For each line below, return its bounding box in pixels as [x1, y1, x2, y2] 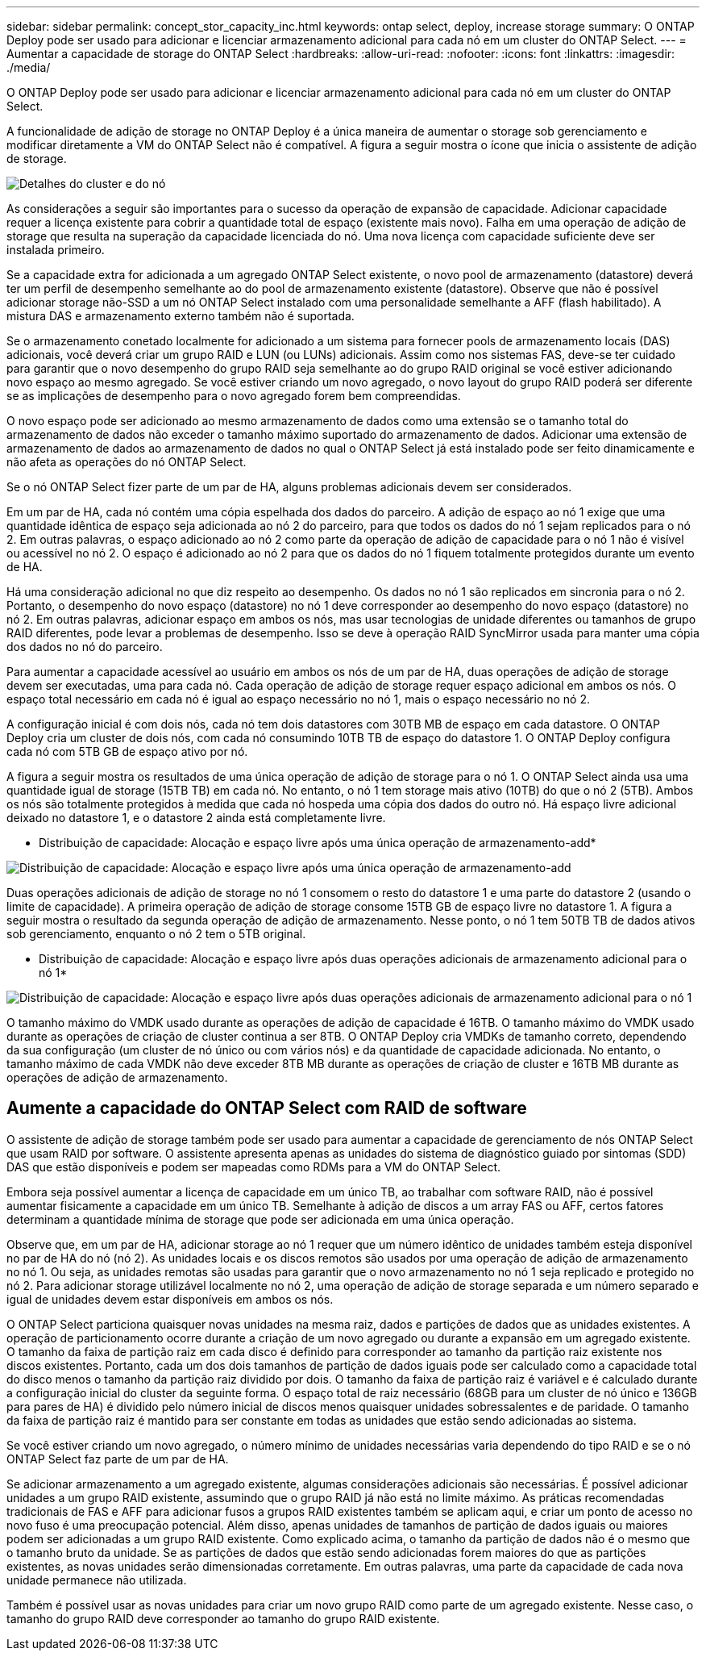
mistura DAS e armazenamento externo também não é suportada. [6, 309, 355, 323]
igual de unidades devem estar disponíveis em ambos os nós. [6, 1292, 334, 1306]
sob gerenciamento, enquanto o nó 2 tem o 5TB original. [6, 927, 306, 941]
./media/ [6, 61, 51, 74]
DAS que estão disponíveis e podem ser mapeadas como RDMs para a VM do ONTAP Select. [6, 1159, 500, 1174]
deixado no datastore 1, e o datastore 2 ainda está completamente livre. [6, 811, 386, 824]
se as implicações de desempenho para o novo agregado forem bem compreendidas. [6, 389, 461, 403]
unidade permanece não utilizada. [6, 1572, 187, 1587]
